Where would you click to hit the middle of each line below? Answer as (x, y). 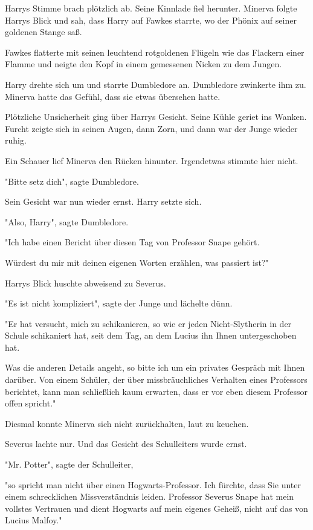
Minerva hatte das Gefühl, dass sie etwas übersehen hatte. (113, 96)
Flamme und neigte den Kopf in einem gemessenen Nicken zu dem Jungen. (144, 64)
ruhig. (16, 140)
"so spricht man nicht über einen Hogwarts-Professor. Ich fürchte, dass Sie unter (153, 484)
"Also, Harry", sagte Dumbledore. (67, 221)
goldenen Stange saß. (44, 32)
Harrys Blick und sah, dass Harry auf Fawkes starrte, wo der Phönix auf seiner (151, 20)
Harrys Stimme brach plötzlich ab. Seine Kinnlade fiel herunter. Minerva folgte (151, 8)
